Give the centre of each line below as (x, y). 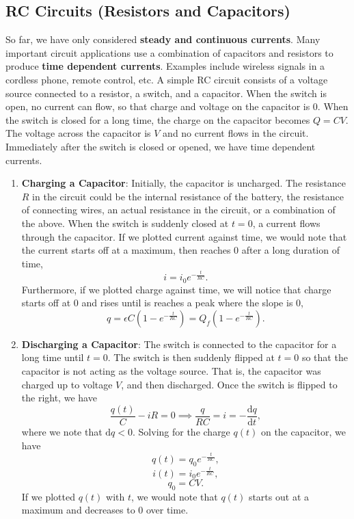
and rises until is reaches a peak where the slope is (187, 303)
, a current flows (286, 223)
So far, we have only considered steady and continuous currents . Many (163, 39)
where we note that (62, 431)
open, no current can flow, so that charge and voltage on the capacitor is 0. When (177, 106)
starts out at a (278, 496)
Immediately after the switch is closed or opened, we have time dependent (161, 146)
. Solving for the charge (181, 431)
